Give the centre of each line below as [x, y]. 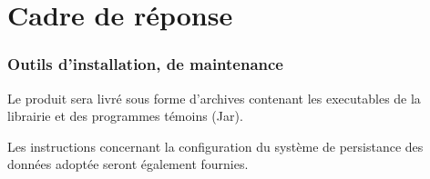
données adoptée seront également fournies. [128, 164]
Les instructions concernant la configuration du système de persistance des [215, 146]
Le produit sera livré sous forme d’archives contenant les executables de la [214, 98]
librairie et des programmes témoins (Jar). [125, 116]
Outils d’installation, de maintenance [145, 64]
